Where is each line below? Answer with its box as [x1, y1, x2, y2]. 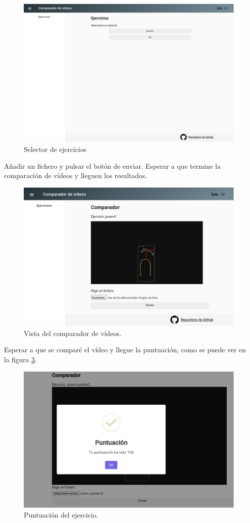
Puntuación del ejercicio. [24, 509, 99, 520]
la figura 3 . [4, 354, 37, 364]
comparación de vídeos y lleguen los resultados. [4, 170, 147, 181]
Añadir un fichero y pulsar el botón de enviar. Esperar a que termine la [4, 160, 221, 171]
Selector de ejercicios [24, 144, 87, 154]
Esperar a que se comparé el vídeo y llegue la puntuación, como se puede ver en [4, 344, 246, 355]
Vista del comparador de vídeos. [24, 328, 122, 338]
